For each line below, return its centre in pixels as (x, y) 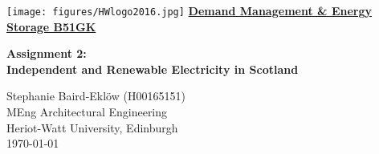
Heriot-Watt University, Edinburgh (92, 127)
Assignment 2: (47, 53)
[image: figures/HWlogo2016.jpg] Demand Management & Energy (189, 10)
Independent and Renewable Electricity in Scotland (153, 69)
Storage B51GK (51, 26)
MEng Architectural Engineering (87, 112)
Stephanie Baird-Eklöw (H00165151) (96, 96)
